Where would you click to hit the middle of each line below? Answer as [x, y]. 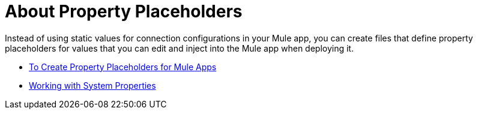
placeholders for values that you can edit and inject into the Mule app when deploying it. [179, 48]
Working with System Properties [92, 85]
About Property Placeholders [124, 11]
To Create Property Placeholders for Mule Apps [123, 67]
